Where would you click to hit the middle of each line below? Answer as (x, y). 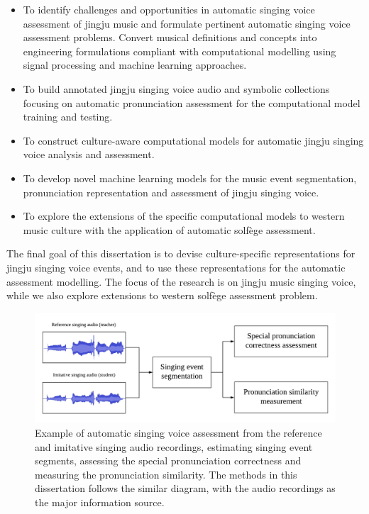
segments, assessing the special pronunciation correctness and (168, 460)
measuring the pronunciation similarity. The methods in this (166, 474)
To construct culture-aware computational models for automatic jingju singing (193, 140)
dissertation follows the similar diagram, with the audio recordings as (185, 488)
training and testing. (68, 117)
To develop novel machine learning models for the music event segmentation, (190, 178)
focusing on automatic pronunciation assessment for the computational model (192, 102)
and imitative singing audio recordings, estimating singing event (174, 446)
